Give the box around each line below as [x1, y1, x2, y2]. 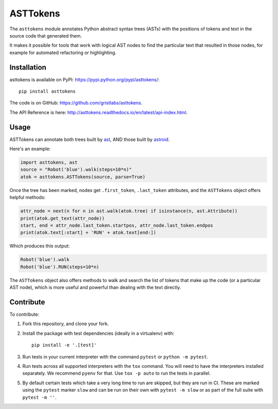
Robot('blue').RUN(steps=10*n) [20, 264, 100, 270]
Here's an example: [9, 146, 51, 152]
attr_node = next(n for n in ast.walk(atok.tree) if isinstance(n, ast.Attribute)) [20, 208, 238, 214]
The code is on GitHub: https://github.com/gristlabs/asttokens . [9, 100, 143, 106]
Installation [9, 63, 46, 72]
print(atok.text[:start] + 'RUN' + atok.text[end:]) [20, 229, 157, 236]
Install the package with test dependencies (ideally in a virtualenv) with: [22, 330, 175, 336]
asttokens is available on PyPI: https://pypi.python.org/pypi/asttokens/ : [9, 76, 160, 82]
